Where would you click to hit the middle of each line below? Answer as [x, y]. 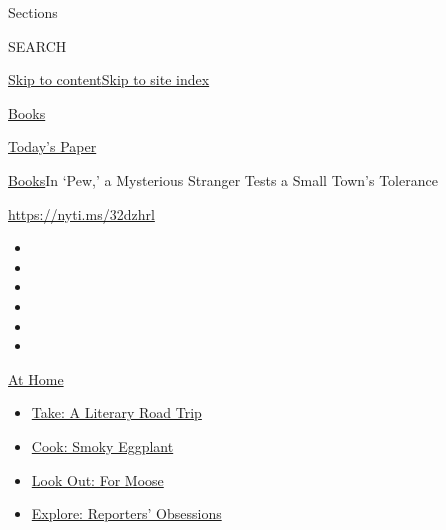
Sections [33, 12]
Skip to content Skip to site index [109, 79]
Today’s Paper [52, 146]
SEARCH [37, 45]
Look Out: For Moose [97, 479]
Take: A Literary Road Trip [116, 412]
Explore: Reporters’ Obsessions [126, 513]
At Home [36, 378]
